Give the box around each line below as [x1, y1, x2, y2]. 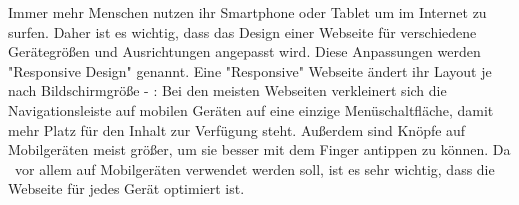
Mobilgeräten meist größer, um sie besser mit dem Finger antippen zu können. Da [8, 139, 511, 160]
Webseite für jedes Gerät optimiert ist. [8, 178, 245, 199]
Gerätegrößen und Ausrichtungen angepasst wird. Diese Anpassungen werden [8, 41, 481, 62]
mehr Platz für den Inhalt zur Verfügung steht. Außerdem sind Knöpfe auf [8, 119, 466, 140]
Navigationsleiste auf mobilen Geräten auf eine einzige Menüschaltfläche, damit [8, 99, 494, 120]
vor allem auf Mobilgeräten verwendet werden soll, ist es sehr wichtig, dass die [14, 158, 495, 179]
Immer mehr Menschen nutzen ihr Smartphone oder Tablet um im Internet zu [8, 2, 487, 22]
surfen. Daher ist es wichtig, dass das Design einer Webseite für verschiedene [8, 21, 477, 42]
